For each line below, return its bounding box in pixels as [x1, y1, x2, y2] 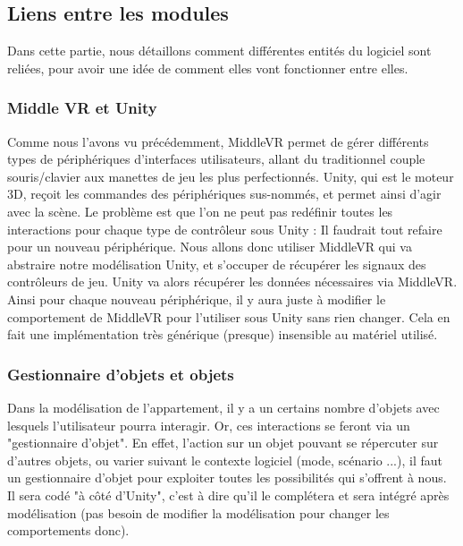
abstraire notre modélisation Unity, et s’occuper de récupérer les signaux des [7, 254, 426, 273]
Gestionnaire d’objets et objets [7, 363, 234, 385]
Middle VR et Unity [7, 97, 157, 119]
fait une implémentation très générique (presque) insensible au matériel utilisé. [7, 325, 438, 344]
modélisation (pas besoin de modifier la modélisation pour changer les [7, 503, 390, 522]
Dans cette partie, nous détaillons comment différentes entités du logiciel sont [7, 41, 432, 60]
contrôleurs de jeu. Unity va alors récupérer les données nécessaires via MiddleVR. [7, 272, 458, 291]
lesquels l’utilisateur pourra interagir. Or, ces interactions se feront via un [7, 415, 410, 434]
